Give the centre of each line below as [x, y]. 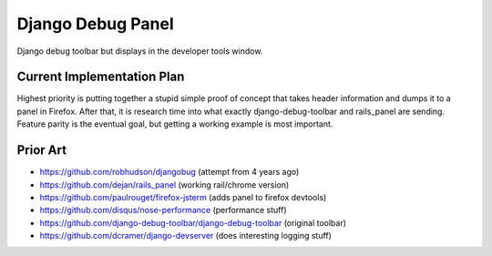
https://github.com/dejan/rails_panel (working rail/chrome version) [164, 184]
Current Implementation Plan [101, 77]
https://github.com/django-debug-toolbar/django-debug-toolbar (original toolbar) [193, 222]
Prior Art [42, 150]
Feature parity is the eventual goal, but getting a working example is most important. [175, 124]
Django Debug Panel [96, 24]
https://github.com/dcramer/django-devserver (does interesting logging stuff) [186, 236]
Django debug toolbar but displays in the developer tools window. [140, 51]
